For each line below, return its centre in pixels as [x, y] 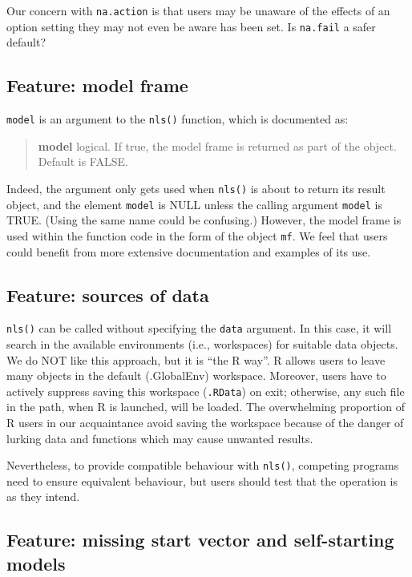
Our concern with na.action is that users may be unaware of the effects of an [198, 10]
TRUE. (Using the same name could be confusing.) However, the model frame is [204, 220]
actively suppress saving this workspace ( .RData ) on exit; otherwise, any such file [206, 391]
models [36, 563]
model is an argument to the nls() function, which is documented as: [178, 119]
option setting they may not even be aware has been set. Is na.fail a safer [191, 26]
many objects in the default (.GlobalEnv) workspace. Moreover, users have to [196, 375]
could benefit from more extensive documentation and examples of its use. [189, 251]
